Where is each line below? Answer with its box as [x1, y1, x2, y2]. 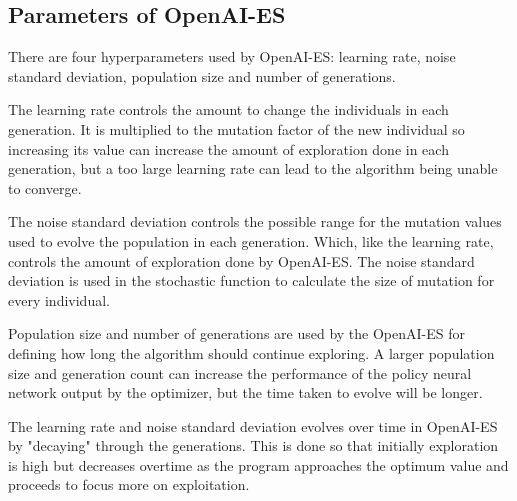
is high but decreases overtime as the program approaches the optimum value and [8, 454, 509, 475]
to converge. [8, 177, 82, 198]
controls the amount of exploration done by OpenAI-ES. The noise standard [8, 250, 475, 271]
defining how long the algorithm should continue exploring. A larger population [8, 342, 495, 363]
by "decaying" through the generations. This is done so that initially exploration [8, 435, 499, 456]
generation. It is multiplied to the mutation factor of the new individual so [8, 118, 465, 139]
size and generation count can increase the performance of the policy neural [8, 362, 472, 383]
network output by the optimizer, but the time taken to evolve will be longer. [8, 382, 483, 403]
